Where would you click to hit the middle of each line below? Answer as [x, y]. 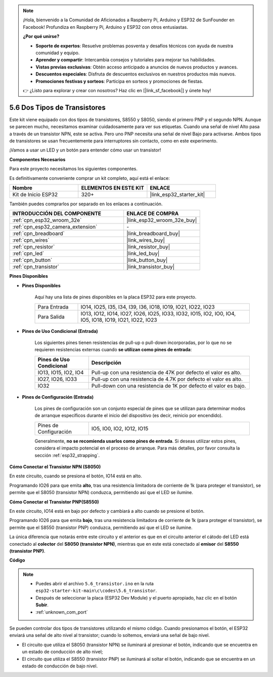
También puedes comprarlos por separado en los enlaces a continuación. [86, 204]
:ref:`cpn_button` [32, 260]
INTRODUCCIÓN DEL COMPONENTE [57, 214]
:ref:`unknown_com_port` [62, 612]
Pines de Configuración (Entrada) [58, 397]
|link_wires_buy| [146, 240]
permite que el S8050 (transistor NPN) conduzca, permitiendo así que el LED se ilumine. [101, 493]
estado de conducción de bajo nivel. [60, 666]
